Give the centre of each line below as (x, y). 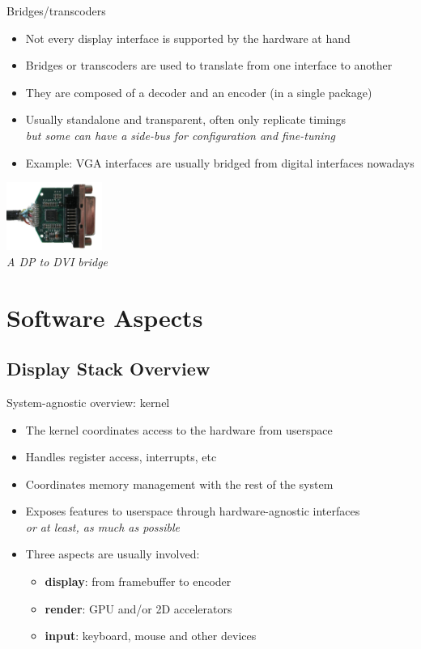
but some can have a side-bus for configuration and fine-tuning (180, 135)
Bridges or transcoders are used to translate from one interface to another (209, 65)
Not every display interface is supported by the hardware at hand (188, 38)
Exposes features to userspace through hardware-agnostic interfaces (193, 511)
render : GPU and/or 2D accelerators (138, 608)
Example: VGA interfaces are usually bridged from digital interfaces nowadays (220, 162)
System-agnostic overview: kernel (88, 402)
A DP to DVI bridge (57, 261)
